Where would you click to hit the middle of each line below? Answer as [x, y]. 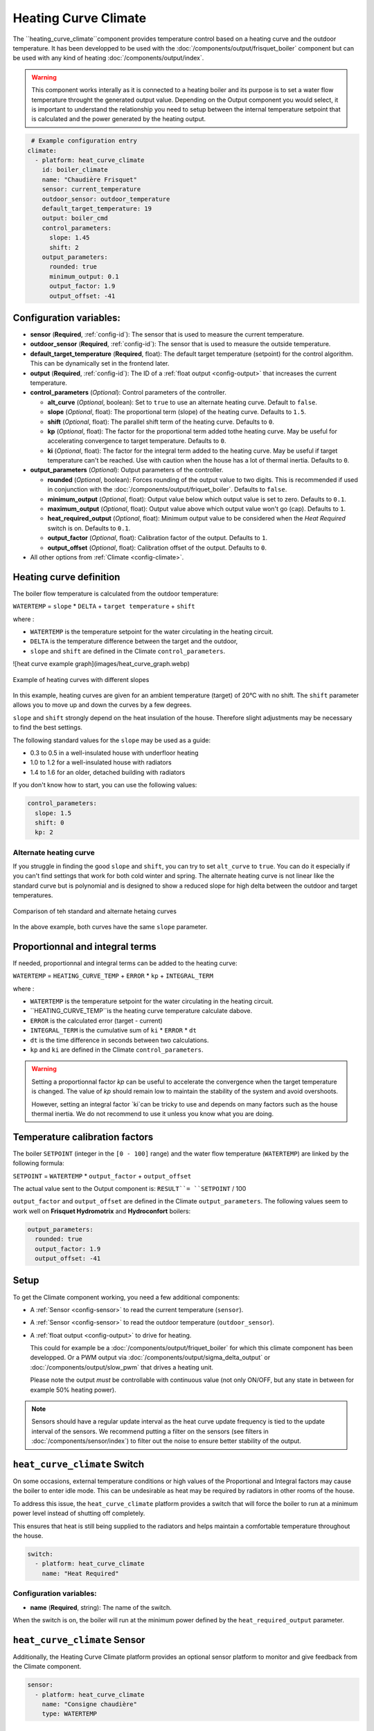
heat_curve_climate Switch [79, 1464]
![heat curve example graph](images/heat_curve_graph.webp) [101, 664]
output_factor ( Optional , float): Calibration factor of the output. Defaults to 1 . [158, 538]
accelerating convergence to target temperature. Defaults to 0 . [137, 441]
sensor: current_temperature [91, 189]
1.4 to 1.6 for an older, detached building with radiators [108, 772]
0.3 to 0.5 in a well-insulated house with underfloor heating [114, 753]
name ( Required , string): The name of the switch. [101, 1607]
